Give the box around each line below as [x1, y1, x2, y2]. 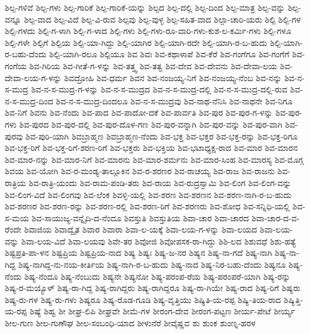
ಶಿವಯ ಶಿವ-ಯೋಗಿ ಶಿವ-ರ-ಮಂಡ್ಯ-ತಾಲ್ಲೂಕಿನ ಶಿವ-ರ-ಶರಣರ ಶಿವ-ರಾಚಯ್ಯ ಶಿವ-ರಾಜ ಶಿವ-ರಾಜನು [5, 165, 275, 177]
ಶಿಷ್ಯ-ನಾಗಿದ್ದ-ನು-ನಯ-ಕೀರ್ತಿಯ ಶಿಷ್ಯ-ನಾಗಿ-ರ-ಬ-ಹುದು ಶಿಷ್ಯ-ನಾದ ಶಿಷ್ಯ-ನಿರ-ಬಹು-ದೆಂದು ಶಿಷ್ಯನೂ [18, 258, 286, 271]
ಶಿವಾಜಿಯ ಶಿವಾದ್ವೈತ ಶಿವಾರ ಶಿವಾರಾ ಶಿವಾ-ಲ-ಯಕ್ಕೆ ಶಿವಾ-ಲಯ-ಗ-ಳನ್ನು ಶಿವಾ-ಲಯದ [24, 223, 257, 236]
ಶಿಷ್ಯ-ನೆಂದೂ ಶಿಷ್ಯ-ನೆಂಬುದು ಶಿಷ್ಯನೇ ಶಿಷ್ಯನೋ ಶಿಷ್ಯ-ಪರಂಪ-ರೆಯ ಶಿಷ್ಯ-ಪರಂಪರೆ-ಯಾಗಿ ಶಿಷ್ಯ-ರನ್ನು [24, 270, 291, 282]
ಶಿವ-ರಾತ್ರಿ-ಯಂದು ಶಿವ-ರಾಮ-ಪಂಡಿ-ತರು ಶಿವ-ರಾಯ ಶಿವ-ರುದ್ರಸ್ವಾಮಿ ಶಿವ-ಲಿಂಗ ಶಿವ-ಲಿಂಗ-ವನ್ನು [29, 176, 291, 188]
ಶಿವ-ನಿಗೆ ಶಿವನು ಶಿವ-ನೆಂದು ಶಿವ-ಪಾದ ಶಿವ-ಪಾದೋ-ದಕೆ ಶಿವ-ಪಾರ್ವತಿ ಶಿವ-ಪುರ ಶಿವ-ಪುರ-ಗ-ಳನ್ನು [5, 106, 273, 119]
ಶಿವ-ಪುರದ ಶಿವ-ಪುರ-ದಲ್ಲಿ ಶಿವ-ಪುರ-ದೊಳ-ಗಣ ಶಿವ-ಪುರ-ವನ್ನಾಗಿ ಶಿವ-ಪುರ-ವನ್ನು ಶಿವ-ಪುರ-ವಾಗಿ [19, 117, 283, 130]
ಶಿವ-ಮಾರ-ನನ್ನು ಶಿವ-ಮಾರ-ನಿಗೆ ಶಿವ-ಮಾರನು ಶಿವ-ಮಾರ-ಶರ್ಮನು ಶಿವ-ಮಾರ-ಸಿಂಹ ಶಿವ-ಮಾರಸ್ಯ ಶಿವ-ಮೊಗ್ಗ [5, 153, 303, 165]
